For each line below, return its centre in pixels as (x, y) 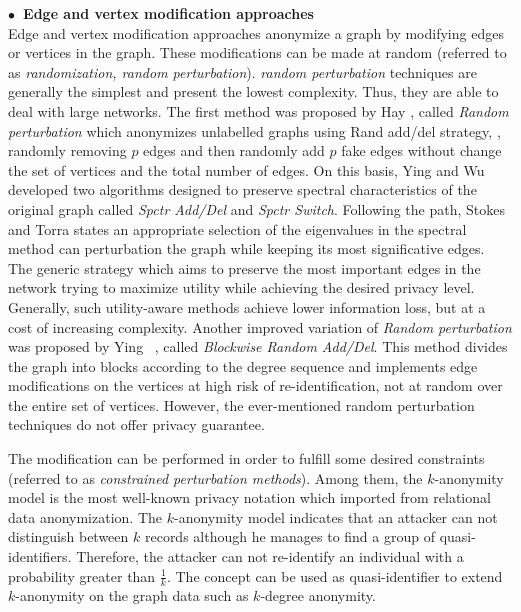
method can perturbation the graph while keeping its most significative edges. (246, 248)
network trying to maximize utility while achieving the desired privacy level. (241, 287)
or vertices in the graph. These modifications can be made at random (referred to (257, 52)
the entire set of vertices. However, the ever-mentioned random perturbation (241, 404)
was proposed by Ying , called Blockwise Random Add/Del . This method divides (258, 346)
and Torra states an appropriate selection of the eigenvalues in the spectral (237, 228)
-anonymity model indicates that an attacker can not (335, 516)
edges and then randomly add (234, 150)
